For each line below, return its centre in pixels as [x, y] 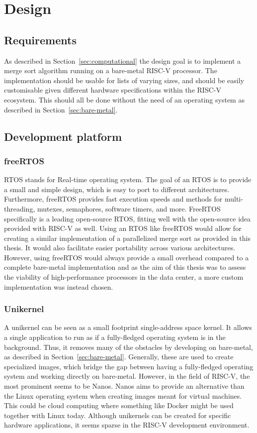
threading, [20, 208]
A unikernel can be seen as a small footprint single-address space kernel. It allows [128, 327]
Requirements [40, 40]
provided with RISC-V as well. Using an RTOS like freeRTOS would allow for [123, 228]
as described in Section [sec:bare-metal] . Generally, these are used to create [119, 357]
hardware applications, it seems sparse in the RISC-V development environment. [127, 425]
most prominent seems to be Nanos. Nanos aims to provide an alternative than [124, 386]
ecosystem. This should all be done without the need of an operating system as [124, 99]
